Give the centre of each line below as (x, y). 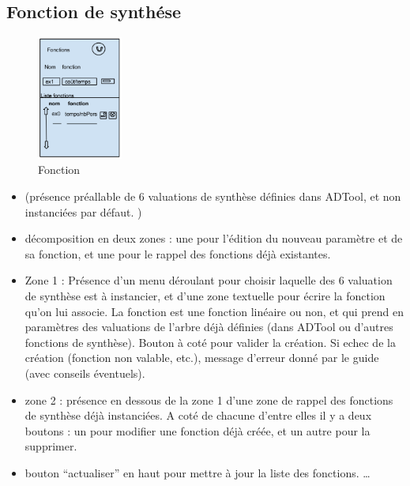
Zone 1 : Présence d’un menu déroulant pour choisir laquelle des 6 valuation (209, 280)
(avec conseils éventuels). (85, 373)
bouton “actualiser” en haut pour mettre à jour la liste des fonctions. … (197, 472)
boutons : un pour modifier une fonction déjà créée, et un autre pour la (197, 430)
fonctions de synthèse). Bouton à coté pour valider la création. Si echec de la (210, 342)
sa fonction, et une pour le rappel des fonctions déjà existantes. (178, 253)
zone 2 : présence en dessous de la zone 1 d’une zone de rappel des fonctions (209, 399)
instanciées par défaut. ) (83, 211)
